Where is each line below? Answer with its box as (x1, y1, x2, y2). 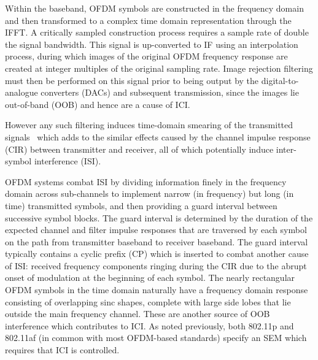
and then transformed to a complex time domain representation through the (5, 13, 292, 26)
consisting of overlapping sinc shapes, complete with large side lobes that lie (5, 295, 291, 308)
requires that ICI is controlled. (5, 343, 120, 356)
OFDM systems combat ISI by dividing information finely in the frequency (5, 175, 287, 188)
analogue (5, 86, 38, 99)
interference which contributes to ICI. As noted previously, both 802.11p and (5, 319, 294, 332)
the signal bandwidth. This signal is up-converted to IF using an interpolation (5, 37, 298, 50)
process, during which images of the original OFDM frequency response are (5, 50, 288, 63)
